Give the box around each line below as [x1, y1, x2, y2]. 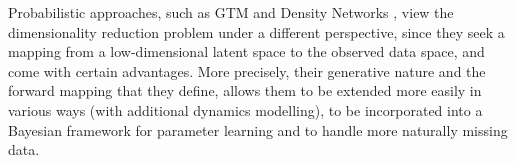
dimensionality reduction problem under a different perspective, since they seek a [8, 21, 505, 42]
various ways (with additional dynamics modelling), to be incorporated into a [8, 99, 483, 120]
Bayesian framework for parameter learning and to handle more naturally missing [8, 119, 508, 140]
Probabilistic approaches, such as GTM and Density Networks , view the [8, 2, 454, 22]
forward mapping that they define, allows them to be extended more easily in [8, 80, 482, 101]
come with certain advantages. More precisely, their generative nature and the [8, 60, 486, 81]
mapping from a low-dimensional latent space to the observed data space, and [8, 41, 485, 62]
